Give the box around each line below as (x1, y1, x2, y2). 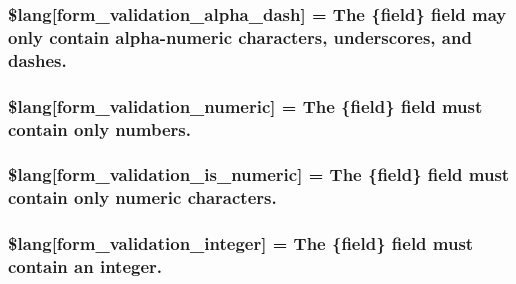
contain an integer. (8, 254, 163, 279)
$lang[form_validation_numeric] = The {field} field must (8, 93, 483, 118)
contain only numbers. (8, 116, 191, 141)
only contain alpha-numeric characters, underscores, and (8, 24, 472, 49)
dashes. (8, 47, 67, 72)
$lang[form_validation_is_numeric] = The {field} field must (8, 162, 510, 187)
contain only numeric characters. (8, 185, 277, 210)
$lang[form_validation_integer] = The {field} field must (8, 231, 474, 256)
